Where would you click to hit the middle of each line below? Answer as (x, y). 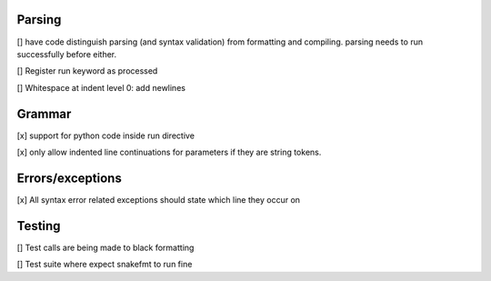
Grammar (44, 114)
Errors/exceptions (69, 178)
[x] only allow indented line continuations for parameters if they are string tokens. (169, 152)
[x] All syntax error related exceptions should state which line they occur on (158, 199)
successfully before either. (67, 54)
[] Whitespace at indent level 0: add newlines (101, 87)
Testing (39, 226)
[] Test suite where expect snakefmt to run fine (105, 265)
